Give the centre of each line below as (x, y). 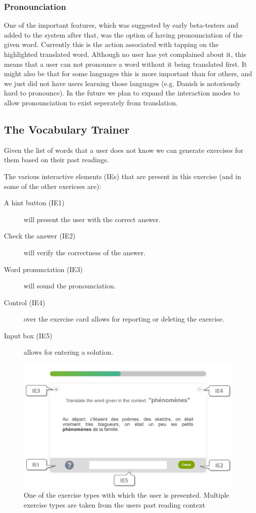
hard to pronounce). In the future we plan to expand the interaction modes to (122, 93)
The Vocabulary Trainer (67, 129)
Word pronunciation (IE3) (43, 269)
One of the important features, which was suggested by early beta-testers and (121, 25)
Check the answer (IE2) (40, 236)
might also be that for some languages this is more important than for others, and (128, 73)
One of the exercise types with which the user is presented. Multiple (127, 495)
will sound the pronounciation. (70, 286)
